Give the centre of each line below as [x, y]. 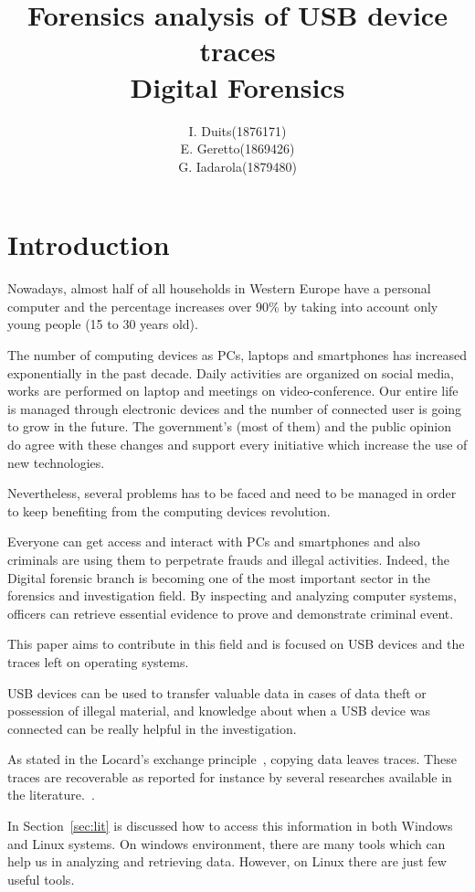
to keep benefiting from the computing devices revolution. [169, 510]
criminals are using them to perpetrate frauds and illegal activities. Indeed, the [228, 559]
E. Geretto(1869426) [237, 149]
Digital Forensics [237, 86]
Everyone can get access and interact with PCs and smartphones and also [214, 542]
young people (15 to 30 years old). [103, 324]
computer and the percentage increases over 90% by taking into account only [223, 306]
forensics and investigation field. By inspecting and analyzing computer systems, [232, 595]
